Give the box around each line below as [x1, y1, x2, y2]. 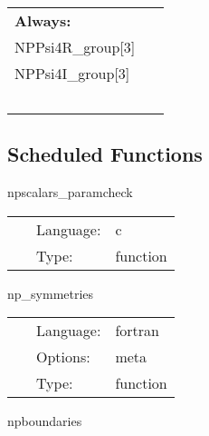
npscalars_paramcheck [7, 183, 133, 202]
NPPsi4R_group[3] [14, 36, 136, 57]
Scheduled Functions [7, 140, 203, 168]
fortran [115, 320, 159, 342]
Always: [14, 10, 71, 31]
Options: [36, 346, 90, 368]
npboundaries [7, 411, 82, 431]
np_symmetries [7, 283, 94, 302]
